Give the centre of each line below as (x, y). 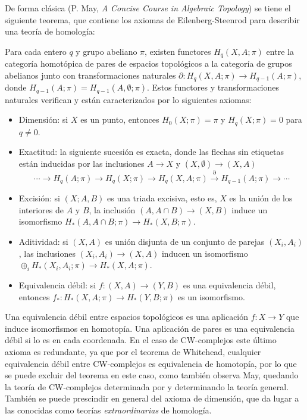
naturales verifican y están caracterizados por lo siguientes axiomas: (128, 99)
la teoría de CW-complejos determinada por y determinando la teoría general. (147, 386)
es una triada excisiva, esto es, (162, 198)
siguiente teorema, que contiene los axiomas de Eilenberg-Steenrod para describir (152, 19)
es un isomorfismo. (211, 296)
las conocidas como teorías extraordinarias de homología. (108, 410)
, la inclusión (112, 209)
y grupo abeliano (106, 51)
